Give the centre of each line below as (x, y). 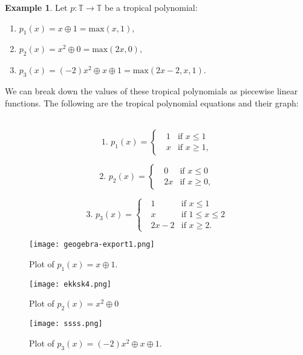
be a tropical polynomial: (151, 7)
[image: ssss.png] (66, 324)
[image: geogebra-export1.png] (92, 245)
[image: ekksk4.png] (70, 284)
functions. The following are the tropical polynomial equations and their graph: (152, 103)
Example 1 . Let (36, 7)
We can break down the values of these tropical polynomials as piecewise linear (151, 90)
